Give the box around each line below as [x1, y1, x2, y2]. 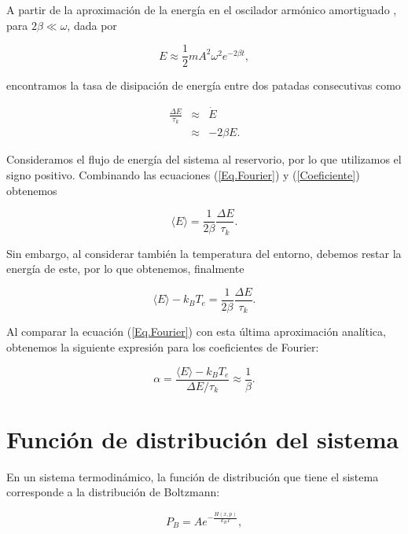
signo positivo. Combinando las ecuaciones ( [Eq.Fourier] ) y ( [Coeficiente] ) [6, 166, 360, 182]
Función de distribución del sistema [6, 422, 399, 455]
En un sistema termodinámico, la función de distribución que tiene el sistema [6, 468, 379, 484]
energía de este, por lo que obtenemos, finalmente [6, 260, 244, 277]
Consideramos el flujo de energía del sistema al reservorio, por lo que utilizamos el [6, 151, 402, 168]
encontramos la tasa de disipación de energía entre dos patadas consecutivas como [6, 77, 401, 94]
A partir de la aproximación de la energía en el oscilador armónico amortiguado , [6, 2, 397, 17]
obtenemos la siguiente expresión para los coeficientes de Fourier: [6, 338, 319, 355]
